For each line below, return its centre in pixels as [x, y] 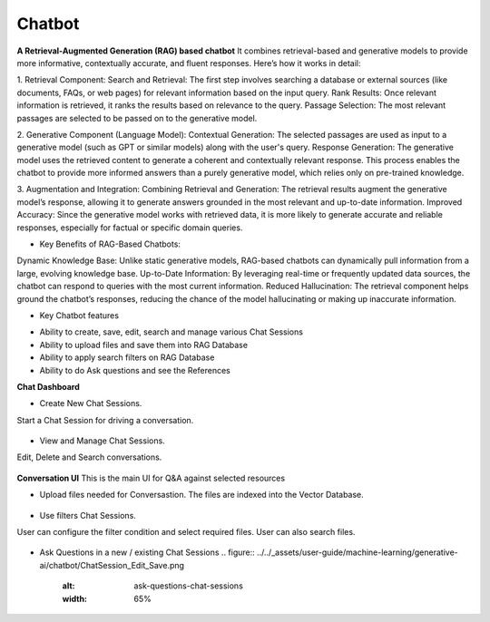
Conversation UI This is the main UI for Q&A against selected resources [151, 478]
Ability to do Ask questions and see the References [135, 370]
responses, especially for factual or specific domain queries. [130, 228]
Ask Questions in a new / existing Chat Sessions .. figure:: [147, 552]
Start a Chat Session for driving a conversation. [105, 420]
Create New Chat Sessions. [91, 403]
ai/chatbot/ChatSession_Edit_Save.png [112, 565]
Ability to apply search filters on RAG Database [127, 357]
